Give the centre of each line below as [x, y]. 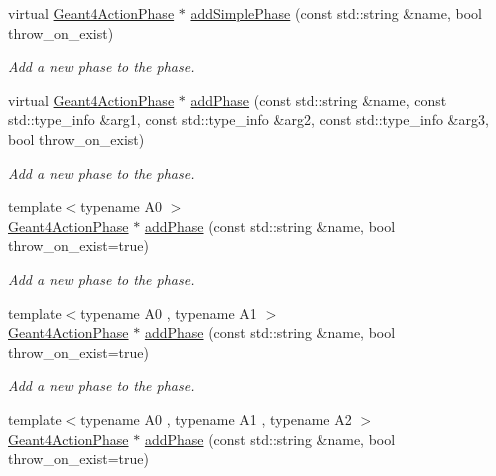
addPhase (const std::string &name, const [318, 99]
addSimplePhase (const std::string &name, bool [336, 13]
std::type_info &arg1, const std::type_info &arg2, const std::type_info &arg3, [248, 119]
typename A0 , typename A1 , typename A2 [216, 418]
